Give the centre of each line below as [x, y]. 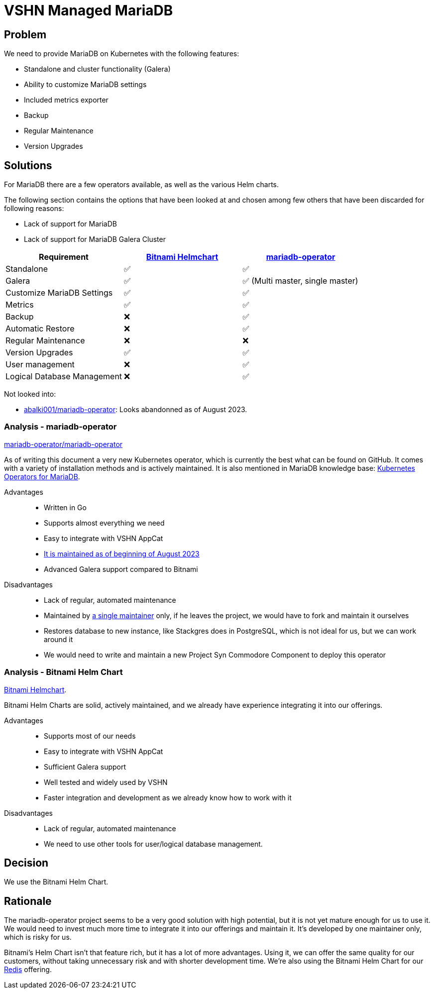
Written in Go [65, 507]
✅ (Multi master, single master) [300, 281]
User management [40, 365]
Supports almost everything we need [104, 523]
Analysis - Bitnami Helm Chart [63, 672]
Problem [25, 34]
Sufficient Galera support [85, 767]
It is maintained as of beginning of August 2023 [122, 553]
